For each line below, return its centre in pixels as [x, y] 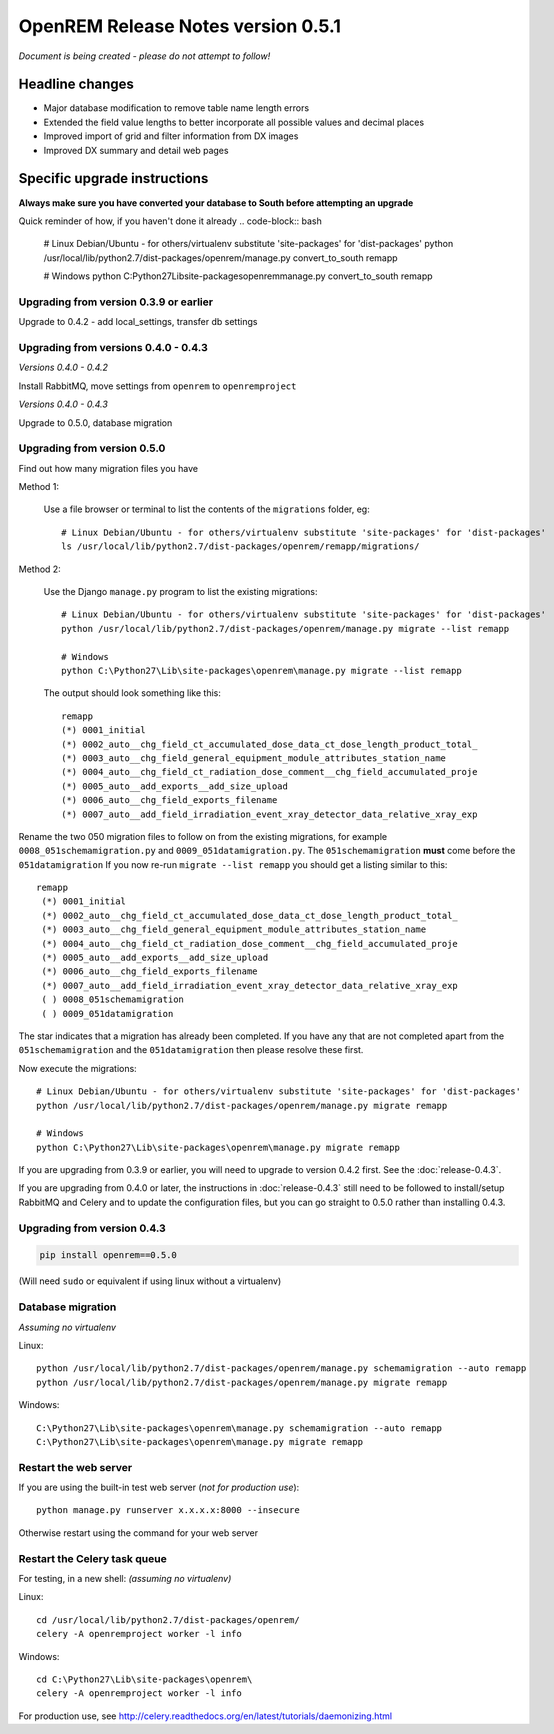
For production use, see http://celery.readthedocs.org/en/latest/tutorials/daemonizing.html [205, 1716]
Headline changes [76, 84]
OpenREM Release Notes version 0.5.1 [180, 26]
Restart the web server [75, 1467]
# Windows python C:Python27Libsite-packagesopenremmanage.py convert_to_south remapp [238, 276]
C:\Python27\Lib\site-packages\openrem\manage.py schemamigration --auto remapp [239, 1428]
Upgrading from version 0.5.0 [92, 448]
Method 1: [39, 487]
